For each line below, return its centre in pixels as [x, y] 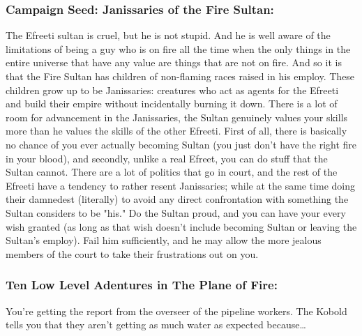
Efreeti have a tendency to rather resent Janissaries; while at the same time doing [181, 185]
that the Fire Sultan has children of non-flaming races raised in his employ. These [180, 76]
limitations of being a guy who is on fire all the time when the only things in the [178, 48]
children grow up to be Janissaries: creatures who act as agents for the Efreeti [172, 90]
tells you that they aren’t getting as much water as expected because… [156, 324]
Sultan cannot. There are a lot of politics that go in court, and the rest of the [172, 172]
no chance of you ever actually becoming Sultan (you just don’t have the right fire [181, 144]
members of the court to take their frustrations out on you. [132, 253]
